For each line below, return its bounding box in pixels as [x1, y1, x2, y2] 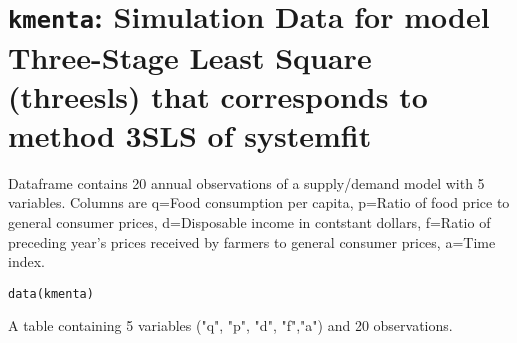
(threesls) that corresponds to [8, 75, 428, 116]
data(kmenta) [8, 286, 94, 301]
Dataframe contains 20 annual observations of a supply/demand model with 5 [8, 172, 485, 193]
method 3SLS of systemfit [8, 114, 372, 155]
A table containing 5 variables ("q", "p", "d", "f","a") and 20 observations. [8, 315, 453, 336]
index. [8, 251, 45, 272]
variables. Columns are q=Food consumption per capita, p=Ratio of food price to [8, 192, 510, 213]
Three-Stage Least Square [8, 36, 372, 77]
